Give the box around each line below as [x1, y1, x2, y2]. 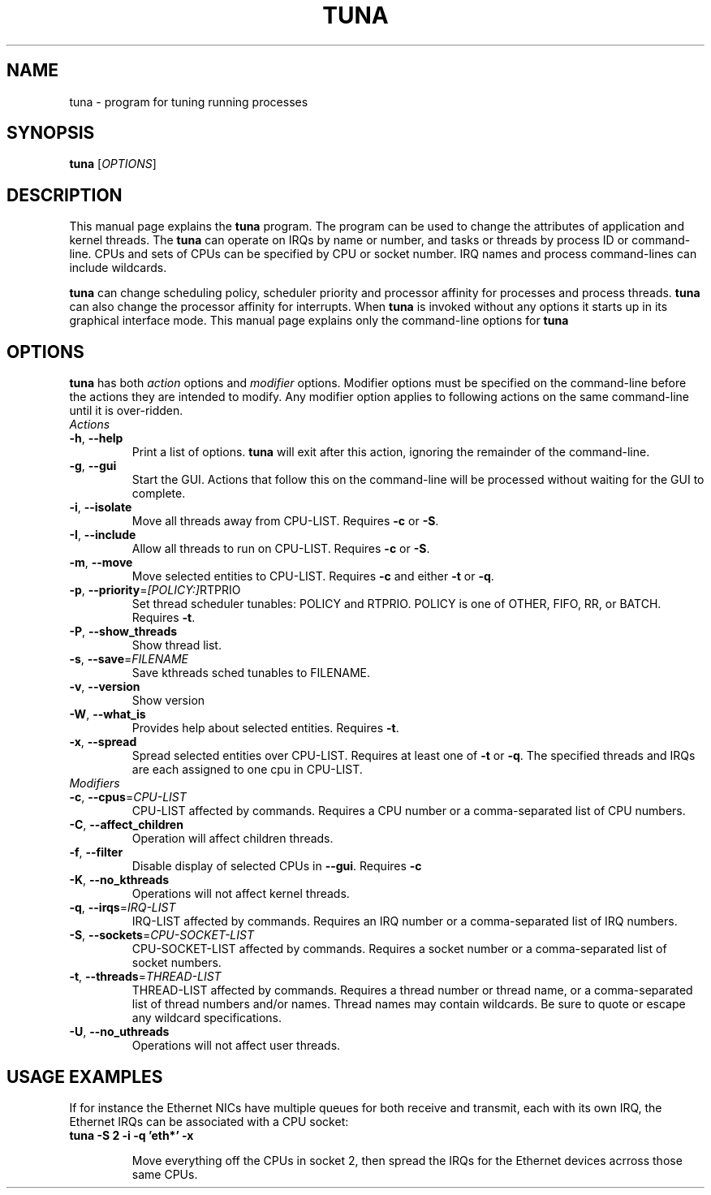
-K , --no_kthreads [69, 873, 170, 887]
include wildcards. [69, 261, 167, 275]
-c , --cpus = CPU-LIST [69, 790, 187, 805]
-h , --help [69, 431, 123, 446]
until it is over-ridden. [69, 403, 183, 418]
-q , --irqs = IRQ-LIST [69, 900, 176, 915]
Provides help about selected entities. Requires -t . [131, 721, 399, 736]
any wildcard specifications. [131, 1011, 282, 1025]
